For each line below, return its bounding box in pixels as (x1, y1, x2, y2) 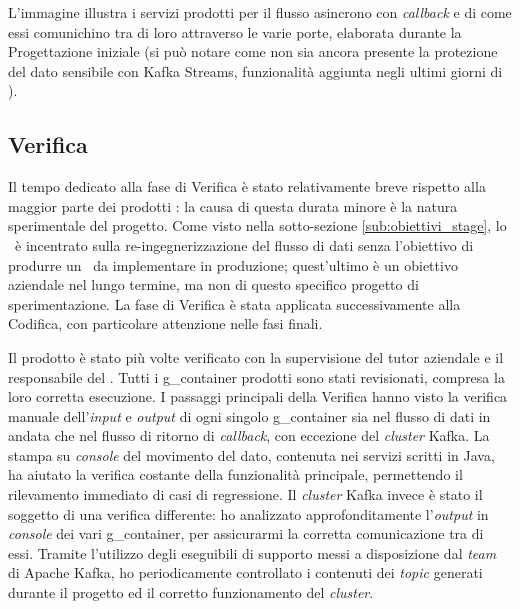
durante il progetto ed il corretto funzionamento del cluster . (8, 582, 374, 603)
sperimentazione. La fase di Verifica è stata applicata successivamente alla (8, 293, 461, 314)
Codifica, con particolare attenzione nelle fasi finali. (8, 313, 323, 334)
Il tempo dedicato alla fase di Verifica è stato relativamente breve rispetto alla (8, 176, 486, 197)
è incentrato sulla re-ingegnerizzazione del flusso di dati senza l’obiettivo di (14, 234, 474, 255)
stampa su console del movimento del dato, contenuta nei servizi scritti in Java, (8, 444, 495, 465)
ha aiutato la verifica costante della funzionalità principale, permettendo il (8, 464, 463, 485)
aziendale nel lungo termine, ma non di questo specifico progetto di (8, 274, 419, 295)
